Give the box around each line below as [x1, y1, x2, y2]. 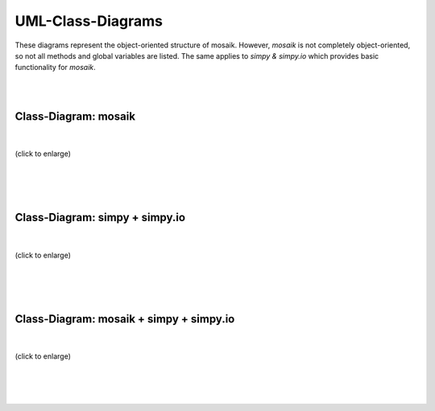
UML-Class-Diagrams [14, 12, 163, 30]
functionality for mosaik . [14, 63, 96, 72]
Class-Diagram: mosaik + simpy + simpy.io [14, 312, 235, 326]
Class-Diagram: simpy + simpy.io [14, 211, 185, 224]
